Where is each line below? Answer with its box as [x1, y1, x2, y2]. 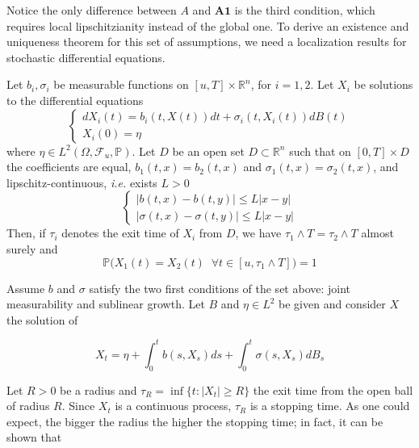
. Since [61, 397, 95, 414]
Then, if [6, 224, 46, 241]
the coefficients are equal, [6, 158, 132, 175]
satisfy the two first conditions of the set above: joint [89, 279, 351, 296]
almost [361, 224, 394, 241]
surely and [6, 240, 58, 257]
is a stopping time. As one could [249, 397, 410, 414]
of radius [6, 397, 50, 414]
